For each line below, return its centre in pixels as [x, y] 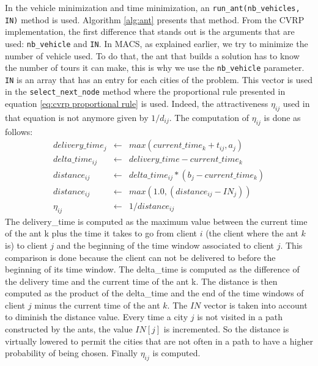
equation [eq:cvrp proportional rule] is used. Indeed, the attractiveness [137, 104]
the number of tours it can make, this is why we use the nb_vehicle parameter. [155, 68]
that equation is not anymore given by [77, 117]
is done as [282, 117]
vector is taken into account [256, 305]
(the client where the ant [252, 233]
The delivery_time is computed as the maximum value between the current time [156, 221]
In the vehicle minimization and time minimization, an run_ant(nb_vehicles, [153, 7]
